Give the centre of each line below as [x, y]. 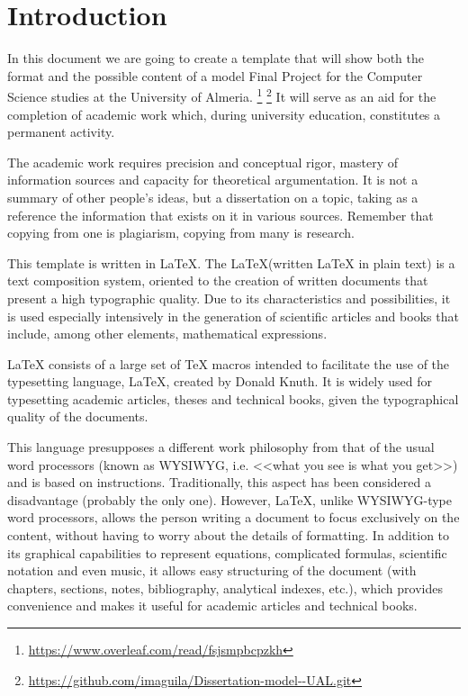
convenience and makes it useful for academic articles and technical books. [212, 606]
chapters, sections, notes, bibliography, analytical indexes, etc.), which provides [225, 588]
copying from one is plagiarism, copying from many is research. [181, 233]
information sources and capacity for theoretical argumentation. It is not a [213, 180]
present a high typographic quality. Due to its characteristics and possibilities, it [229, 298]
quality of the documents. [78, 416]
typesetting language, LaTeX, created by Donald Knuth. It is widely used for [220, 381]
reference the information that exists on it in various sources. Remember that [220, 215]
